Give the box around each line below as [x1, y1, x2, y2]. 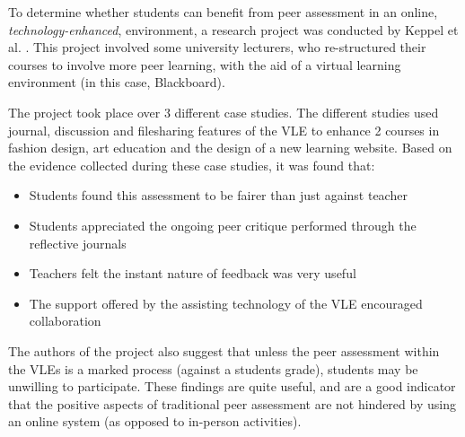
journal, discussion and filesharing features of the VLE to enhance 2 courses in [8, 120, 440, 139]
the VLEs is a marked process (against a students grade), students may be [8, 359, 418, 378]
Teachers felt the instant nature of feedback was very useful [29, 264, 356, 283]
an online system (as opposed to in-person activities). [8, 412, 302, 431]
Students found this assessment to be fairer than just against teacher [29, 186, 408, 205]
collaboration [29, 311, 101, 330]
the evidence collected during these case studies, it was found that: [8, 155, 375, 174]
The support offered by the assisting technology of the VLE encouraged [29, 293, 423, 312]
